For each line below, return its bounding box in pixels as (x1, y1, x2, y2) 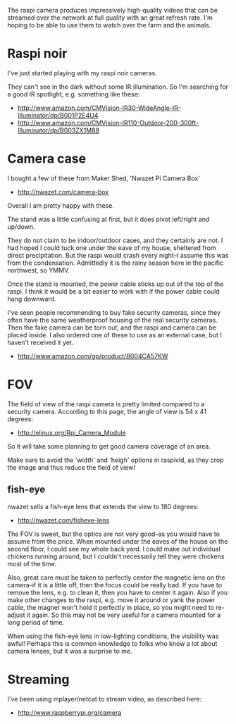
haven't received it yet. (7, 338, 74, 347)
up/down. (7, 222, 35, 231)
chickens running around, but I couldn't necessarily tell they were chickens (7, 552, 225, 561)
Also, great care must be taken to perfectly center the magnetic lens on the (7, 573, 225, 582)
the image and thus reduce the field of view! (7, 463, 136, 471)
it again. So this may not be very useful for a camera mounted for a (27, 611, 221, 619)
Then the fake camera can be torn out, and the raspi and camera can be (7, 323, 217, 332)
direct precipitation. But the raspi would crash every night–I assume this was (7, 251, 229, 259)
